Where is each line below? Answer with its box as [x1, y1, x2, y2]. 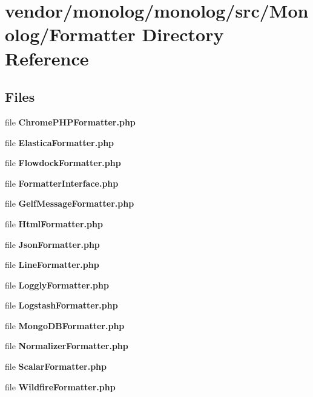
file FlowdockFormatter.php [5, 156, 121, 169]
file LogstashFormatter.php [5, 299, 118, 312]
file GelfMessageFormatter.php [5, 197, 134, 210]
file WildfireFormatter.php [5, 380, 116, 393]
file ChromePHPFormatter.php [5, 115, 136, 128]
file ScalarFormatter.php [5, 360, 107, 373]
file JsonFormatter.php [5, 238, 100, 250]
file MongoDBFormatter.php [5, 319, 125, 332]
